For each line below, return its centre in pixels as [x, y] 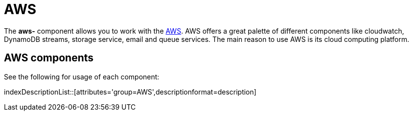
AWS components [49, 58]
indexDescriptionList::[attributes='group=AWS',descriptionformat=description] [130, 92]
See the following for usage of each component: [82, 77]
